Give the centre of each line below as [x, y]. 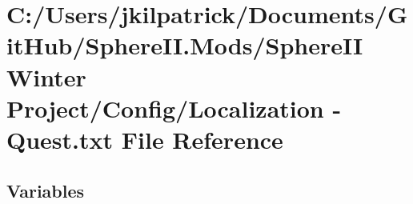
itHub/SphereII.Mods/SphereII [185, 45]
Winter [46, 76]
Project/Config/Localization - [174, 108]
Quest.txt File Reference [145, 139]
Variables [46, 190]
